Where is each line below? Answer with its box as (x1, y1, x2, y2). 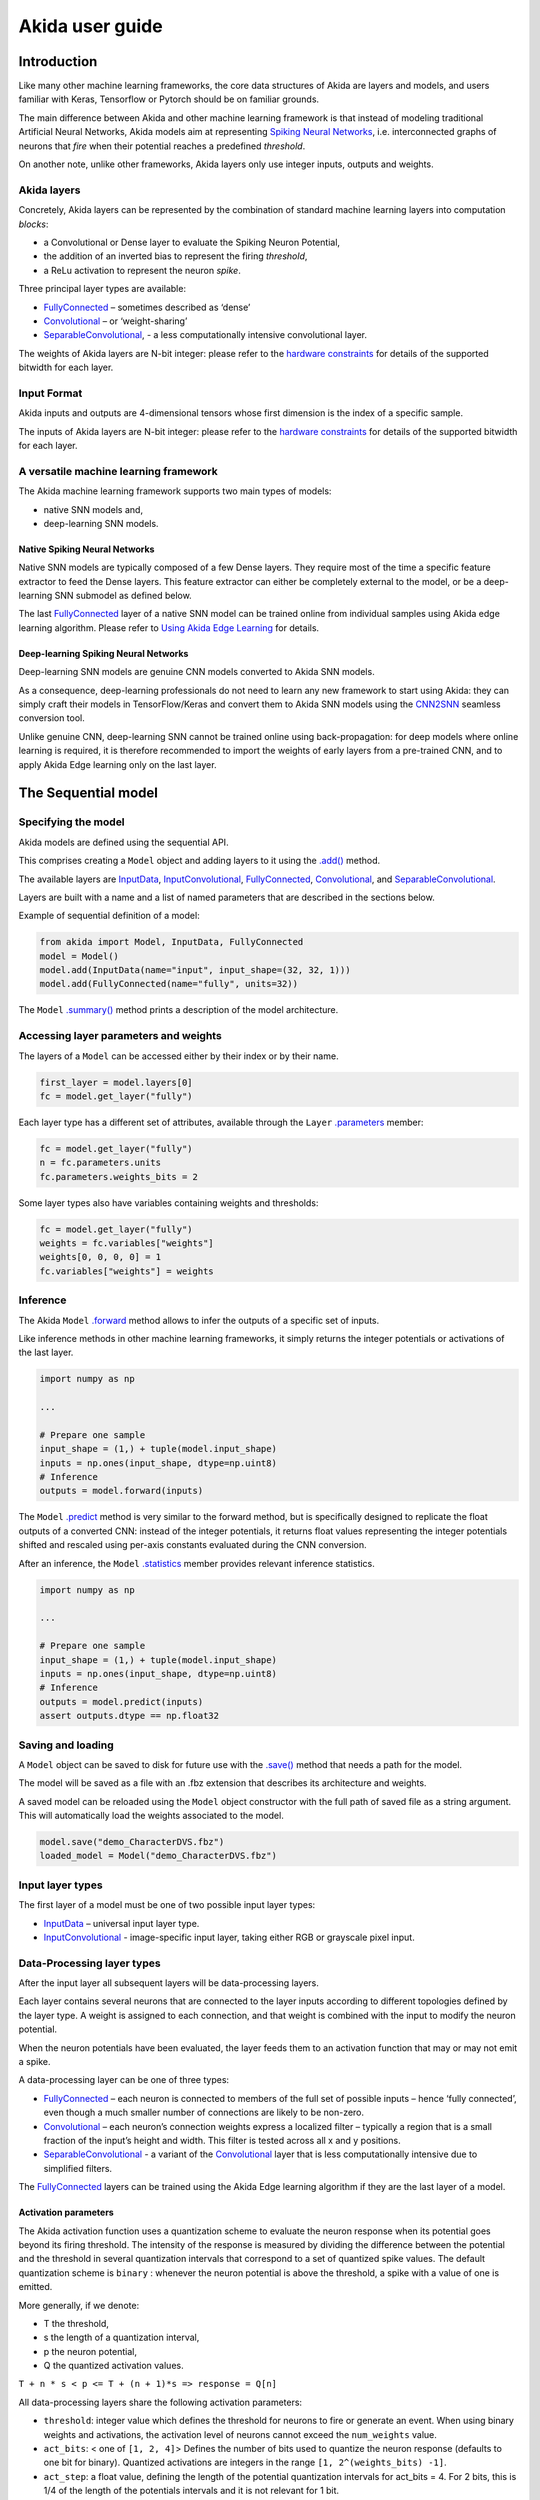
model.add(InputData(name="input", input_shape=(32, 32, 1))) (39, 965, 351, 976)
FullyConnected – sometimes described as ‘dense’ (43, 301, 251, 313)
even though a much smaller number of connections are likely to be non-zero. (43, 2106, 365, 2119)
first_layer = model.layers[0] (39, 1076, 194, 1088)
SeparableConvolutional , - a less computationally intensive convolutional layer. (43, 329, 367, 341)
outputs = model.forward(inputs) (39, 1485, 204, 1497)
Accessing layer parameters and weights (18, 1029, 222, 1043)
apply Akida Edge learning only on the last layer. (18, 758, 217, 770)
